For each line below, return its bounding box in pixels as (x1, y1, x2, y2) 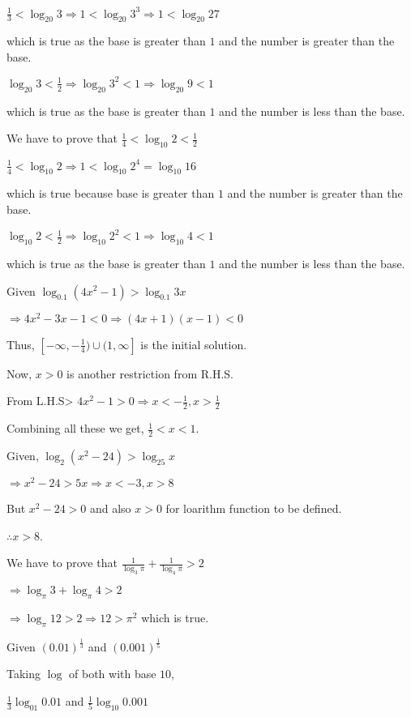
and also (89, 499, 131, 516)
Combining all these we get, (6, 420, 144, 437)
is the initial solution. (140, 335, 247, 352)
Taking (6, 665, 41, 682)
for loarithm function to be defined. (165, 499, 342, 516)
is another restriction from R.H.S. (66, 365, 233, 382)
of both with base (69, 665, 156, 682)
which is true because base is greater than (6, 185, 215, 202)
